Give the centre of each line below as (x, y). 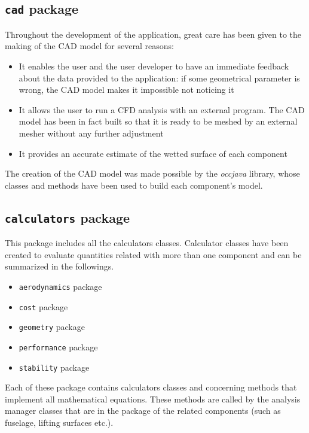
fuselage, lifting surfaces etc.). (59, 422)
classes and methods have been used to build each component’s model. (134, 185)
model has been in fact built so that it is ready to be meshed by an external (158, 121)
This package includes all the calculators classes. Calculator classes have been (147, 243)
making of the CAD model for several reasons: (89, 46)
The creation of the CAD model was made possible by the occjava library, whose (152, 173)
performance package (58, 346)
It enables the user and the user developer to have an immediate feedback (154, 66)
